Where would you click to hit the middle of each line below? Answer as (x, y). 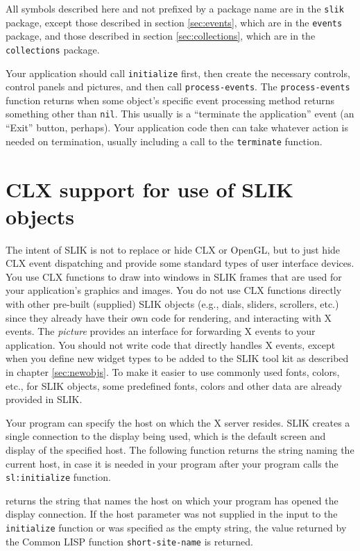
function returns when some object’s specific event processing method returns (170, 100)
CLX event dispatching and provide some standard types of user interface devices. (180, 263)
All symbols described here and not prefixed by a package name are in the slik (175, 8)
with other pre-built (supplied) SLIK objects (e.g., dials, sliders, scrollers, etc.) (172, 304)
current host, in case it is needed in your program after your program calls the (172, 463)
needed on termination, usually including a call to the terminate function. (164, 141)
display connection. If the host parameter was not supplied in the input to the (172, 514)
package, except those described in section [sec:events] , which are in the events (174, 22)
